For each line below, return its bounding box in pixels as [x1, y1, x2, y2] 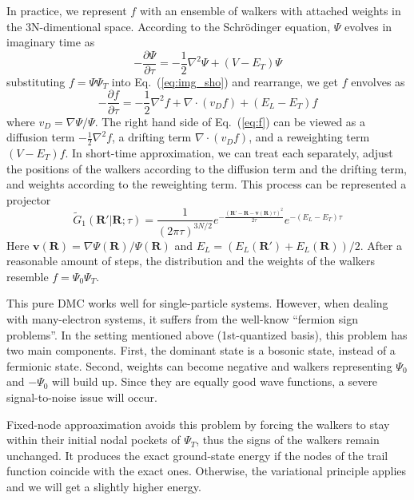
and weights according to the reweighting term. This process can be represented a [6, 176, 407, 192]
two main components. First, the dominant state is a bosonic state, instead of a [6, 342, 396, 359]
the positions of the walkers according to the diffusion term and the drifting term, [6, 160, 408, 177]
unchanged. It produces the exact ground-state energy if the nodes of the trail [6, 446, 388, 463]
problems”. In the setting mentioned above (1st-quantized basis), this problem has [6, 326, 408, 343]
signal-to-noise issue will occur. [6, 389, 157, 406]
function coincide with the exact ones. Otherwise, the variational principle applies [6, 462, 407, 479]
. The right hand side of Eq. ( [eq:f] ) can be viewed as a [94, 113, 366, 129]
